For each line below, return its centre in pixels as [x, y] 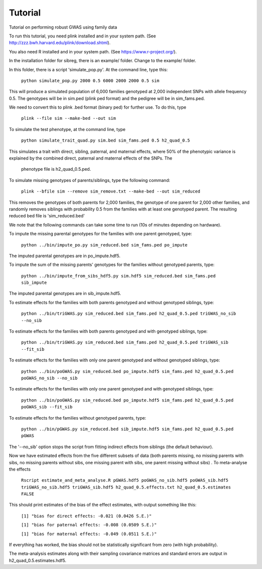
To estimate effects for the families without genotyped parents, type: [78, 418]
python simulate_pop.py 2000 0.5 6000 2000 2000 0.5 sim [90, 81]
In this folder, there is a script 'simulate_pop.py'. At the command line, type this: [88, 69]
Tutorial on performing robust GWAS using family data [63, 27]
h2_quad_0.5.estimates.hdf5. [38, 560]
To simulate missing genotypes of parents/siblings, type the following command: [90, 180]
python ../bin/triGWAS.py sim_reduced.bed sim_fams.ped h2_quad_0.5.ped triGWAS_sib [125, 342]
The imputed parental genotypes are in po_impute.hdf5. [65, 256]
